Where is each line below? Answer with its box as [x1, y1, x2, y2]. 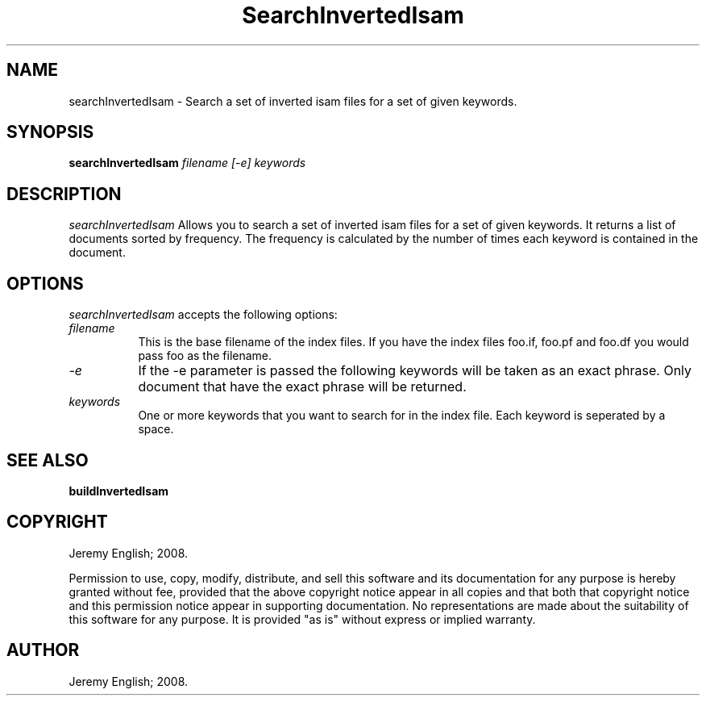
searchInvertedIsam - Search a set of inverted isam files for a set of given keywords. [69, 94, 517, 108]
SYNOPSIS [6, 122, 94, 143]
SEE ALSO [6, 449, 89, 470]
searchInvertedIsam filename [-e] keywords [69, 156, 306, 170]
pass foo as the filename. [138, 349, 272, 363]
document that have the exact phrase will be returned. [138, 378, 467, 395]
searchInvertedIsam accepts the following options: [69, 307, 338, 322]
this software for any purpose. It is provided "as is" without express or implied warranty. [69, 612, 536, 626]
